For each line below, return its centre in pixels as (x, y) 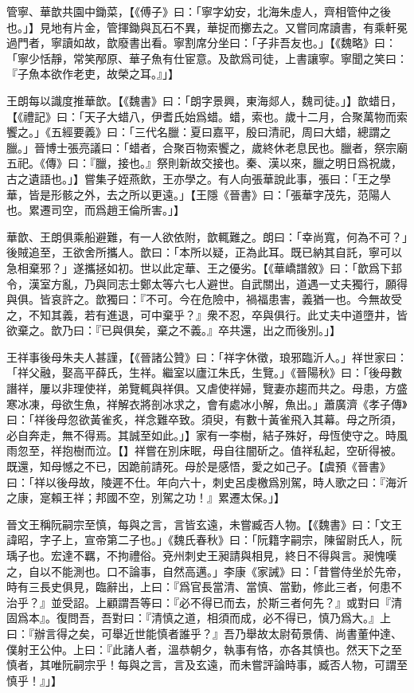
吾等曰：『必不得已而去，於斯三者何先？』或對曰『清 (265, 602)
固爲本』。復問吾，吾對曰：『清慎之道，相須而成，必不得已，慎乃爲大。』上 (199, 618)
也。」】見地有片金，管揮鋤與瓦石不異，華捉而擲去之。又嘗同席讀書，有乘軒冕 (207, 27)
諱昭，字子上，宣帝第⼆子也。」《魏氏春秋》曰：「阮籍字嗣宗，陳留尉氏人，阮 (204, 540)
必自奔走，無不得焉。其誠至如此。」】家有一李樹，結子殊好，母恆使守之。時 (201, 435)
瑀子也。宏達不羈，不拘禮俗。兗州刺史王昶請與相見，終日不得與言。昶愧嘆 (201, 555)
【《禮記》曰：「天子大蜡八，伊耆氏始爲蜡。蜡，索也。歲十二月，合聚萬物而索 (207, 116)
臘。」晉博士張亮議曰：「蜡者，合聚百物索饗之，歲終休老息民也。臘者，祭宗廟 (207, 147)
